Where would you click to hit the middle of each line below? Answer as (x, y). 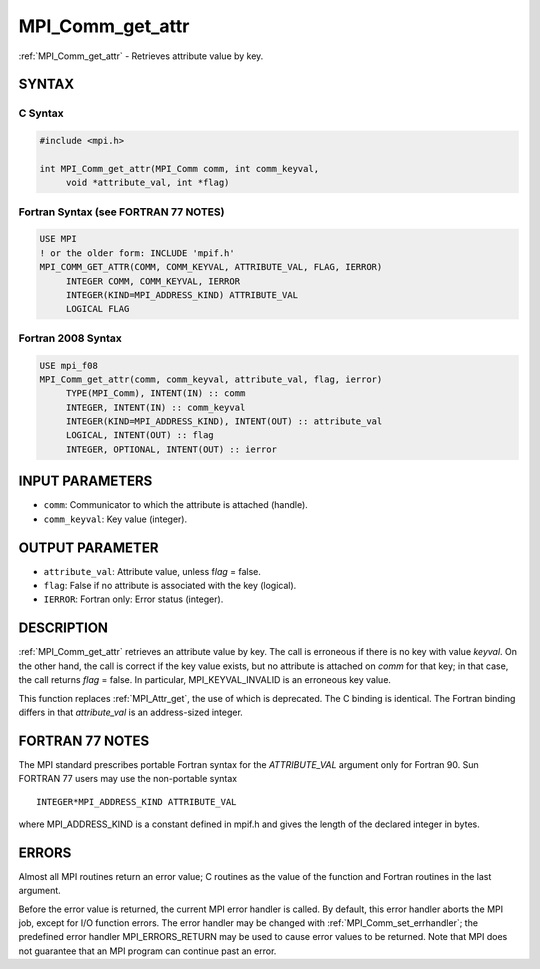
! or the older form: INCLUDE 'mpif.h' (137, 253)
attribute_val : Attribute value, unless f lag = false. (152, 571)
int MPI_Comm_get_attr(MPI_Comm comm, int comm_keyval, (179, 168)
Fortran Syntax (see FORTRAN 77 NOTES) (121, 212)
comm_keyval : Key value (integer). (115, 519)
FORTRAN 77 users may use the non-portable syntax (128, 779)
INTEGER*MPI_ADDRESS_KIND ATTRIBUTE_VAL (136, 801)
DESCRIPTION (63, 628)
